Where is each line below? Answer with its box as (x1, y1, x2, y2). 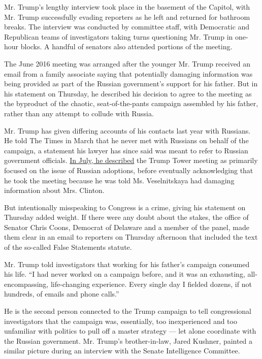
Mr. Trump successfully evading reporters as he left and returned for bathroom (4, 11, 250, 22)
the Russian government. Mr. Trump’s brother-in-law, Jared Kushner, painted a (4, 335, 253, 346)
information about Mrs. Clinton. (4, 185, 105, 195)
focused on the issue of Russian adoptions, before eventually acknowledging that (4, 165, 253, 175)
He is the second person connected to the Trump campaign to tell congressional (4, 306, 251, 316)
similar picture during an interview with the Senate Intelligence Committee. (4, 345, 240, 356)
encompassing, (4, 278, 49, 289)
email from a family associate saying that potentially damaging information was (4, 68, 253, 79)
